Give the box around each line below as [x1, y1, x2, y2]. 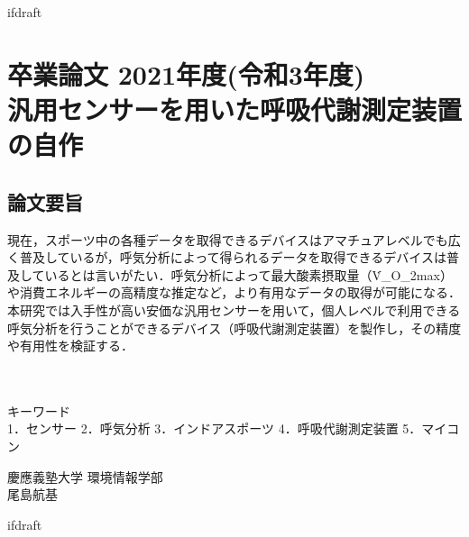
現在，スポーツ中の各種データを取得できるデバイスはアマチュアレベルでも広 [7, 230, 461, 249]
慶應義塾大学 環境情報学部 [7, 467, 163, 486]
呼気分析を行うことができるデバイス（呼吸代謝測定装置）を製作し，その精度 [7, 318, 462, 337]
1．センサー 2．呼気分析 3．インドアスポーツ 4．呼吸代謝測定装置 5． [7, 419, 422, 438]
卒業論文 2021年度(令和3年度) [7, 55, 365, 92]
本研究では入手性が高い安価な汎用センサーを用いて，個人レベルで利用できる [7, 300, 461, 319]
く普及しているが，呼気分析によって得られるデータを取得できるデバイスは [7, 248, 446, 267]
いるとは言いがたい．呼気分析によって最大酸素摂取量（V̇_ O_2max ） [44, 265, 453, 284]
